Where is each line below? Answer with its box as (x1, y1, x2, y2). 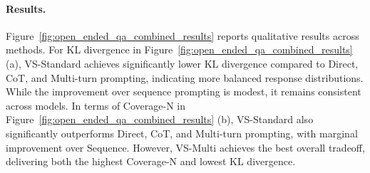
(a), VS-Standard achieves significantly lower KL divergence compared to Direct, (6, 56, 359, 70)
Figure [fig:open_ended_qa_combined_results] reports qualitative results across (6, 28, 359, 43)
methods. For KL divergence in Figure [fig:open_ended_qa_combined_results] (6, 42, 353, 57)
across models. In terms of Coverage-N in (6, 98, 185, 112)
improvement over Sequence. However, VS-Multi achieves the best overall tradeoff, (6, 140, 365, 154)
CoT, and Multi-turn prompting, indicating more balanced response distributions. (6, 70, 364, 85)
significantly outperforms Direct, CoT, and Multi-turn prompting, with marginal (6, 125, 358, 140)
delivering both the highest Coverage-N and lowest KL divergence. (6, 154, 296, 169)
